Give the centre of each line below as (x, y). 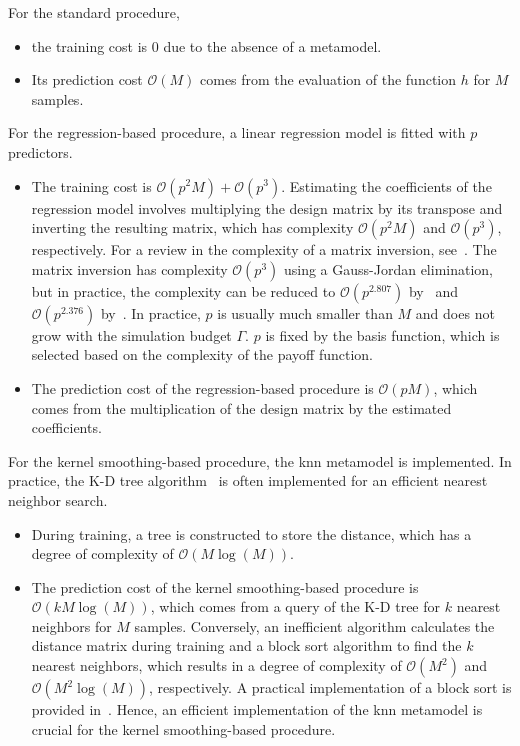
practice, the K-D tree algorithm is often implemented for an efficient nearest (248, 480)
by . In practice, (150, 312)
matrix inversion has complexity (129, 268)
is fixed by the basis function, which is (382, 334)
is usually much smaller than (305, 312)
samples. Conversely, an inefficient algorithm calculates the (314, 625)
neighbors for (71, 625)
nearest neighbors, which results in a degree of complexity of (216, 665)
